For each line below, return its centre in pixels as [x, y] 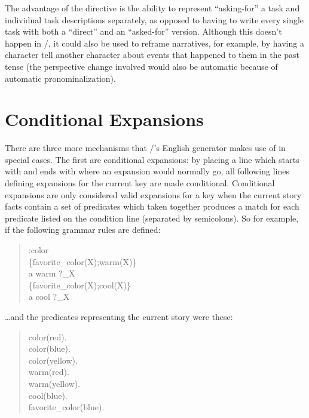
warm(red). [49, 372]
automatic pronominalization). [60, 78]
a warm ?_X [52, 273]
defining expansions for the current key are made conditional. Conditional [140, 183]
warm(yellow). [54, 383]
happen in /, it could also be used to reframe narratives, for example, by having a [154, 43]
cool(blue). [48, 395]
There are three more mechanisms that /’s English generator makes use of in [145, 148]
